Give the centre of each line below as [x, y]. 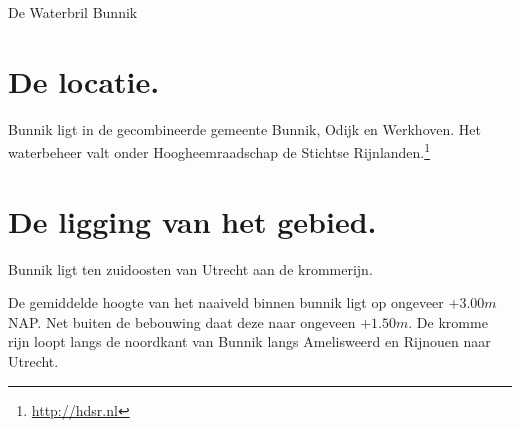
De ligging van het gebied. [192, 220]
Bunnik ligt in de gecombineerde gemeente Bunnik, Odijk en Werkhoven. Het [244, 128]
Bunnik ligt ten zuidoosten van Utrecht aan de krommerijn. [190, 268]
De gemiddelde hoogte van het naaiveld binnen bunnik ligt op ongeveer [226, 302]
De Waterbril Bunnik [73, 12]
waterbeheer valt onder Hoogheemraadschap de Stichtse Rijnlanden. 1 [219, 150]
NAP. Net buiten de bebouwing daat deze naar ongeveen [182, 321]
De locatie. [84, 80]
